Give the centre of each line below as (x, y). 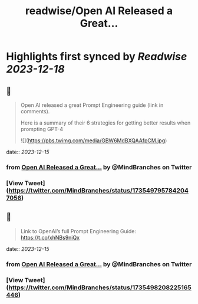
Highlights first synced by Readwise (97, 57)
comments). (35, 111)
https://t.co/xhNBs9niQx (50, 237)
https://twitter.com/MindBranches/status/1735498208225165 (100, 287)
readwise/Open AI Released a (99, 11)
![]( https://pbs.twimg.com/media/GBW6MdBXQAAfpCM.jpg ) (94, 140)
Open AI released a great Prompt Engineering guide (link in (92, 105)
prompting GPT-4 (42, 129)
